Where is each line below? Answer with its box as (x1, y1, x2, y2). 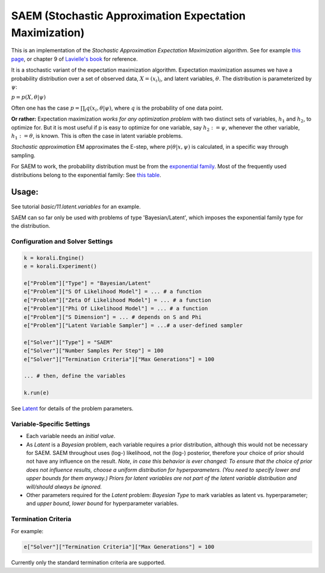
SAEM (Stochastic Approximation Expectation (11, 9, 246, 22)
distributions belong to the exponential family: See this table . (11, 171, 162, 178)
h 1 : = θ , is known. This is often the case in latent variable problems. (11, 133, 183, 141)
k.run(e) (23, 389, 50, 396)
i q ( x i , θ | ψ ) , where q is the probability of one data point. (84, 104, 223, 113)
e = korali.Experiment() (23, 263, 97, 270)
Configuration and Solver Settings (11, 237, 113, 246)
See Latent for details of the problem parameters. (11, 405, 134, 412)
